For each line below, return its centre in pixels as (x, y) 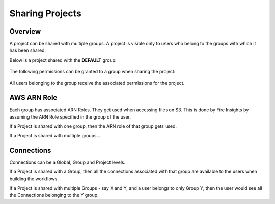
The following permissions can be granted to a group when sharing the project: (92, 72)
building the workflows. (34, 179)
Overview (25, 31)
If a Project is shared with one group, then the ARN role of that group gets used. (93, 126)
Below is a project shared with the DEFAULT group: (63, 60)
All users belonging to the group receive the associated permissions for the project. (97, 83)
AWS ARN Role (33, 97)
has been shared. (28, 50)
